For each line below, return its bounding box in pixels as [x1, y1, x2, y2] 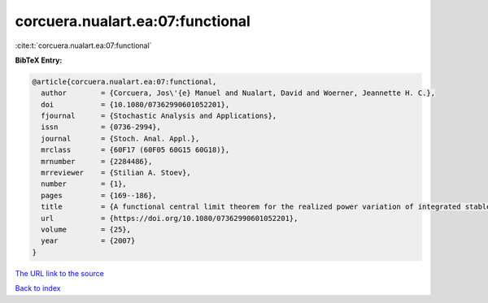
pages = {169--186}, [41, 191, 158, 200]
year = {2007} [41, 236, 136, 245]
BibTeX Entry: [15, 55, 63, 65]
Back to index [15, 284, 61, 293]
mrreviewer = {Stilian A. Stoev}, [41, 168, 191, 178]
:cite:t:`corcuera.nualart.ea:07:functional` [15, 41, 152, 50]
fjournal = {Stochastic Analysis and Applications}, [41, 111, 277, 121]
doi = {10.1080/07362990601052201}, [41, 100, 230, 109]
